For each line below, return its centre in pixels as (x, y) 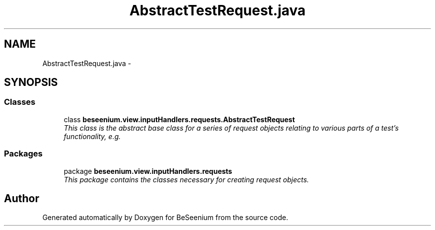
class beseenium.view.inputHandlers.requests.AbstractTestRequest (179, 119)
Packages (23, 154)
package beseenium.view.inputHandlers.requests (148, 171)
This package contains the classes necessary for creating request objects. (186, 179)
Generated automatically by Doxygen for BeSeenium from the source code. (165, 218)
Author (22, 198)
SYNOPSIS (31, 82)
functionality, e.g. (92, 136)
